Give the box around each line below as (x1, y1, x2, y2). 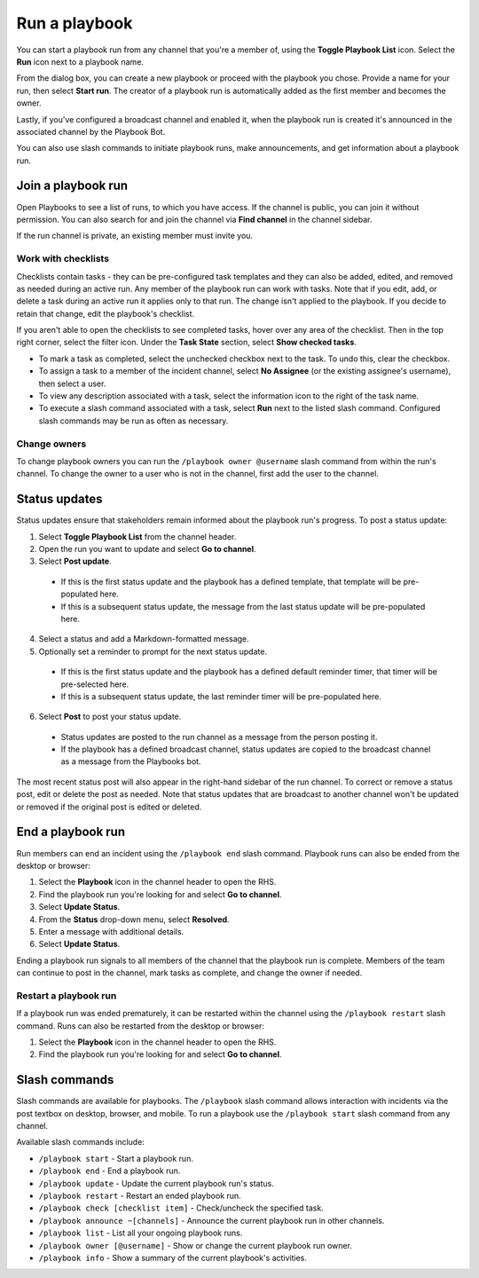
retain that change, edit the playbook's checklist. (16, 308, 195, 319)
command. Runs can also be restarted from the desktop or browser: (16, 1021, 265, 1031)
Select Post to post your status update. (38, 711, 182, 722)
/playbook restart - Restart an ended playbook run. (38, 1190, 241, 1202)
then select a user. (38, 378, 106, 389)
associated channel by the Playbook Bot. (16, 126, 166, 137)
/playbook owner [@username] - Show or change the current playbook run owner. (38, 1240, 352, 1250)
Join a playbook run (16, 178, 129, 193)
